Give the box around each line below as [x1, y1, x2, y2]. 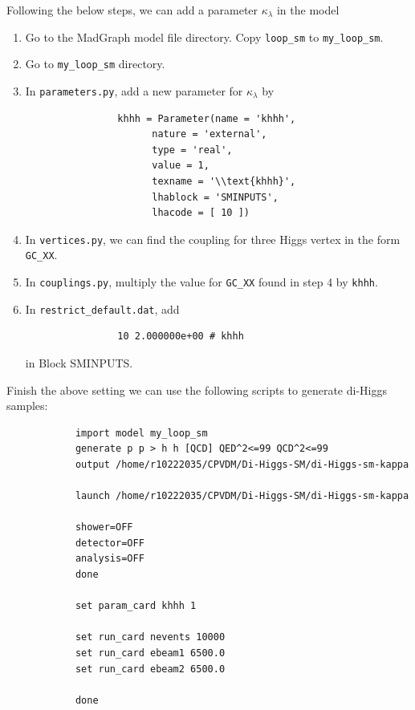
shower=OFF [75, 521, 133, 534]
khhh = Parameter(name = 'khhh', [117, 112, 296, 124]
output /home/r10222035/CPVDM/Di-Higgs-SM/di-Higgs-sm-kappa [75, 458, 409, 470]
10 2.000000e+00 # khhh [117, 331, 244, 343]
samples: [6, 397, 48, 414]
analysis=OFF [75, 553, 144, 565]
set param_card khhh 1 [75, 600, 197, 612]
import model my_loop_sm [75, 427, 208, 439]
